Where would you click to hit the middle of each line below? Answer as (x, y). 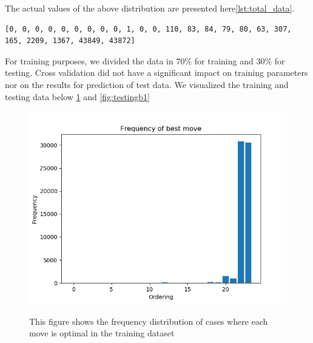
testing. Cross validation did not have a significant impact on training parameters (156, 73)
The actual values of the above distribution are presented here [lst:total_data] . (150, 8)
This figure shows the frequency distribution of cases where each (149, 321)
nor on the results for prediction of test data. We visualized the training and (147, 84)
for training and (224, 60)
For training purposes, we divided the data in (89, 60)
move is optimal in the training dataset (102, 333)
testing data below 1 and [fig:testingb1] (77, 96)
